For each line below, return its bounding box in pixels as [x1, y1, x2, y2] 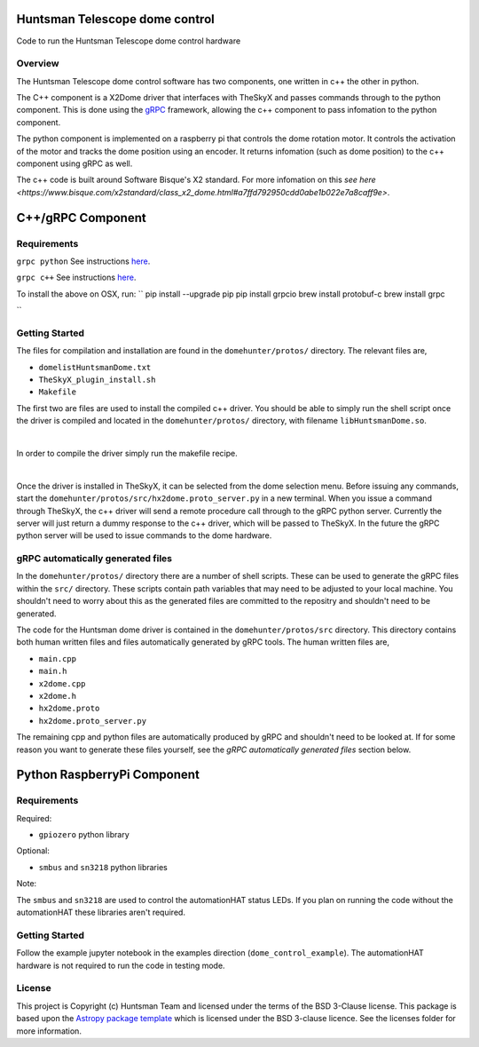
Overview [16, 58, 59, 70]
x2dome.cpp [38, 678, 86, 688]
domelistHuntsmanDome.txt [38, 362, 152, 372]
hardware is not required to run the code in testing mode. [16, 960, 225, 971]
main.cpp [38, 654, 77, 663]
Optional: [16, 845, 51, 856]
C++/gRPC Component [16, 210, 146, 226]
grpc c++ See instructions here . [16, 272, 137, 283]
